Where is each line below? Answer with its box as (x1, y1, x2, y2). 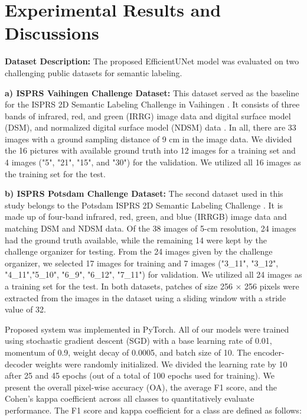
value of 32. (5, 303, 46, 315)
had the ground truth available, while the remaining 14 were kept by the (5, 233, 267, 246)
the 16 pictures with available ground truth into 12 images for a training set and (5, 144, 296, 157)
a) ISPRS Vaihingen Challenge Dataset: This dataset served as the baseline (5, 86, 299, 99)
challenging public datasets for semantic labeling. (5, 66, 182, 79)
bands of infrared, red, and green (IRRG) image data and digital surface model (5, 109, 291, 122)
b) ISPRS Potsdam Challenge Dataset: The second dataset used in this (5, 187, 283, 200)
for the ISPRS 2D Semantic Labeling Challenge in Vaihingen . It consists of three (5, 98, 300, 110)
